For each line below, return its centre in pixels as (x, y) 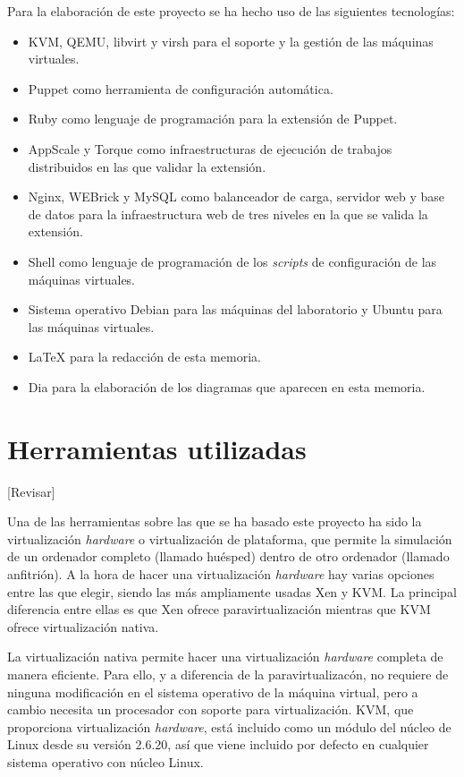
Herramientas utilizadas (157, 448)
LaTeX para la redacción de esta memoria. (144, 357)
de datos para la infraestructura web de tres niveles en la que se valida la (228, 213)
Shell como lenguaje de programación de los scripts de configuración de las (232, 261)
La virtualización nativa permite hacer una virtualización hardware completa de (225, 657)
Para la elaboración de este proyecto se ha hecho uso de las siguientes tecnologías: (231, 11)
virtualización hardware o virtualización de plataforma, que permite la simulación (230, 538)
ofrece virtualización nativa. (83, 626)
